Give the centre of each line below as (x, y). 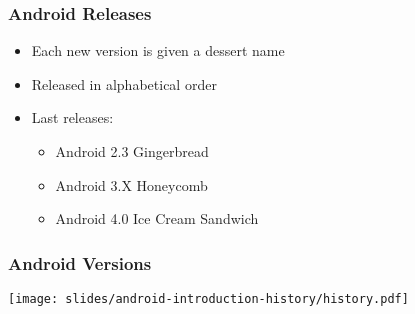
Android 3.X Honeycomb (131, 184)
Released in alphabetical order (124, 83)
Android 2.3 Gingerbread (132, 151)
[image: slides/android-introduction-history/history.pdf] (208, 299)
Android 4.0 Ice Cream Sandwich (157, 218)
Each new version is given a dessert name (158, 50)
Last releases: (72, 117)
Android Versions (80, 262)
